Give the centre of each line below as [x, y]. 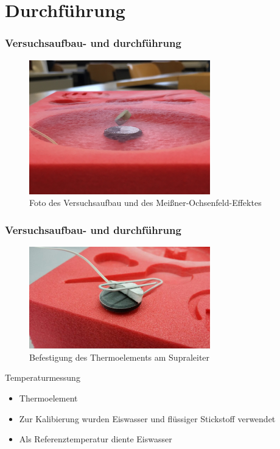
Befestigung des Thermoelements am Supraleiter [120, 357]
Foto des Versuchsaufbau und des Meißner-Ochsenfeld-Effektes [145, 203]
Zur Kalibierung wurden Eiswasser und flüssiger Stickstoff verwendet [147, 418]
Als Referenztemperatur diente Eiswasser [96, 439]
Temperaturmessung [43, 377]
